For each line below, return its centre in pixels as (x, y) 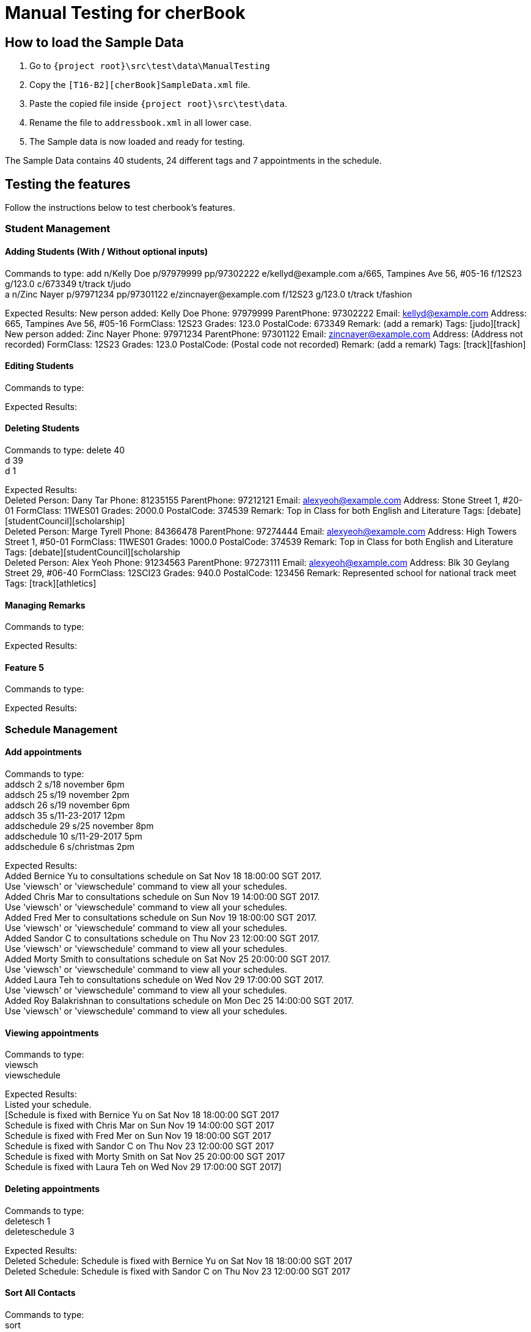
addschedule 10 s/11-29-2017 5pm (74, 836)
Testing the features (68, 184)
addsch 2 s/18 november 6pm (65, 785)
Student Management (58, 229)
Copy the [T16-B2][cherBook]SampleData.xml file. (140, 85)
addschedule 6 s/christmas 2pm (70, 847)
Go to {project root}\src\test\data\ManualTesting (150, 66)
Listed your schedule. (48, 1105)
